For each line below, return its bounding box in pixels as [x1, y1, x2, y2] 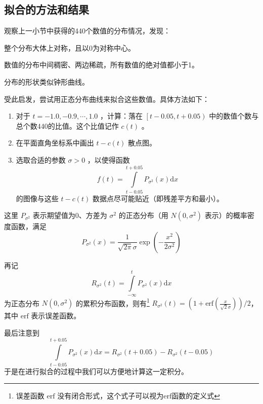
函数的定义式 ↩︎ [171, 390, 220, 401]
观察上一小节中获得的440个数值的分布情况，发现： [4, 25, 170, 36]
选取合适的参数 [16, 154, 66, 165]
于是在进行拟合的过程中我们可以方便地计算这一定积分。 [4, 365, 188, 376]
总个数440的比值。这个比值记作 [16, 120, 119, 131]
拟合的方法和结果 [4, 2, 89, 17]
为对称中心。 [93, 42, 135, 53]
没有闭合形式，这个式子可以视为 [57, 390, 164, 401]
